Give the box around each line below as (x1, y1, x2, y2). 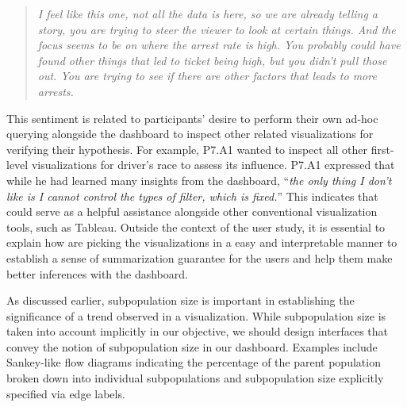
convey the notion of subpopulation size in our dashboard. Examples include (6, 338, 378, 355)
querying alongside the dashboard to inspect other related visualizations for (6, 125, 374, 142)
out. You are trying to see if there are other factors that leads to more (37, 67, 377, 84)
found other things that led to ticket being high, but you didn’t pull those (37, 52, 387, 68)
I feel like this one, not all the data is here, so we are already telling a (37, 6, 378, 21)
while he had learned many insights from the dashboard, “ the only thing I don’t (6, 171, 392, 188)
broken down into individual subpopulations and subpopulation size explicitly (6, 370, 384, 386)
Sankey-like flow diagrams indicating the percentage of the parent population (6, 354, 381, 371)
